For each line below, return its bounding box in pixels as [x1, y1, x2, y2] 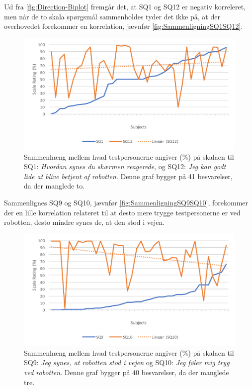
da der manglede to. [24, 181, 85, 191]
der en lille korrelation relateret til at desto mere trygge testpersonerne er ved [4, 207, 241, 217]
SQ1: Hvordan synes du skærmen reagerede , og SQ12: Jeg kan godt [24, 161, 226, 172]
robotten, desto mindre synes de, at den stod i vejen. [4, 217, 165, 227]
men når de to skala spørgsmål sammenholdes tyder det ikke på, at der [4, 11, 220, 21]
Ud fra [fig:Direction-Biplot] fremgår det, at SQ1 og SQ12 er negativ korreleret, [4, 1, 246, 11]
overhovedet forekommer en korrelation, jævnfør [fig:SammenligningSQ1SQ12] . [4, 21, 243, 31]
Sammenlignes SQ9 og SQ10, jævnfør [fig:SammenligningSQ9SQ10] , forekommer [4, 197, 249, 208]
